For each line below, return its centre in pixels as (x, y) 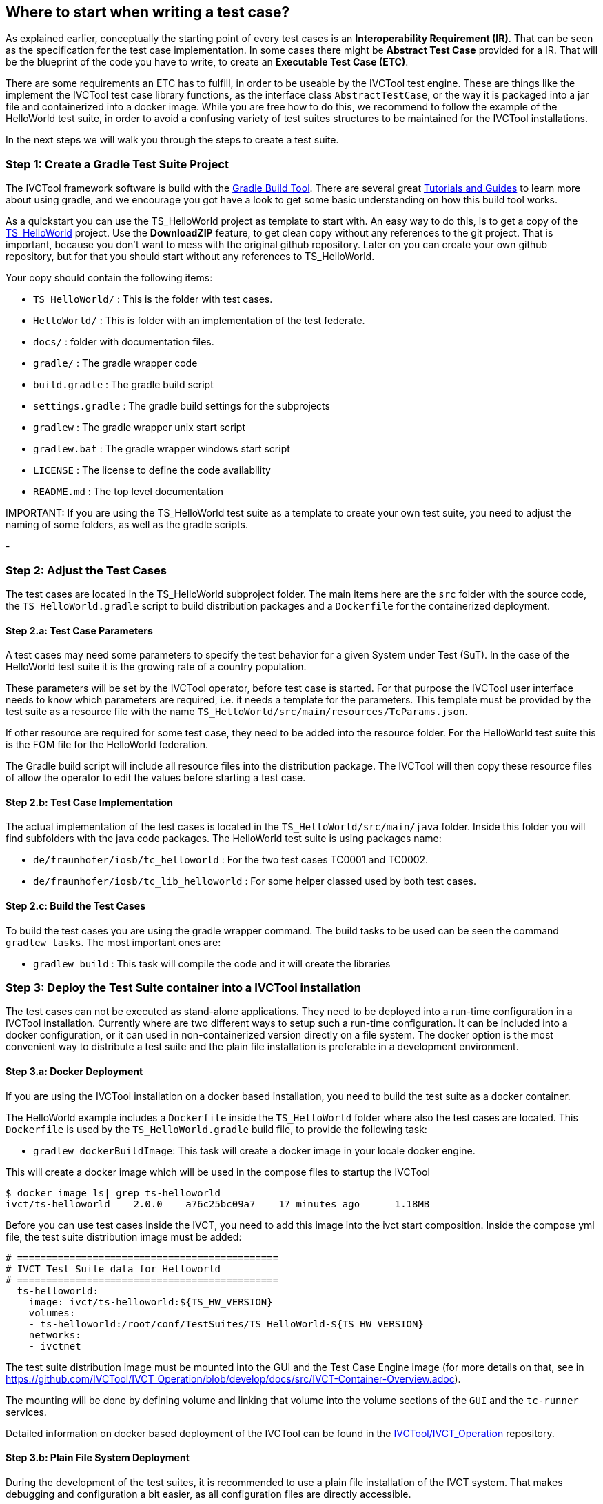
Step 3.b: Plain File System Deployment (98, 1458)
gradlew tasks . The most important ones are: (113, 942)
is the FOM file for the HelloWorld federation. (107, 745)
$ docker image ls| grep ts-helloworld (113, 1193)
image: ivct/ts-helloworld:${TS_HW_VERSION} (151, 1302)
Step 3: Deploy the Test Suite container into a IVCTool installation (183, 987)
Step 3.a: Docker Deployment (74, 1071)
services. (26, 1412)
